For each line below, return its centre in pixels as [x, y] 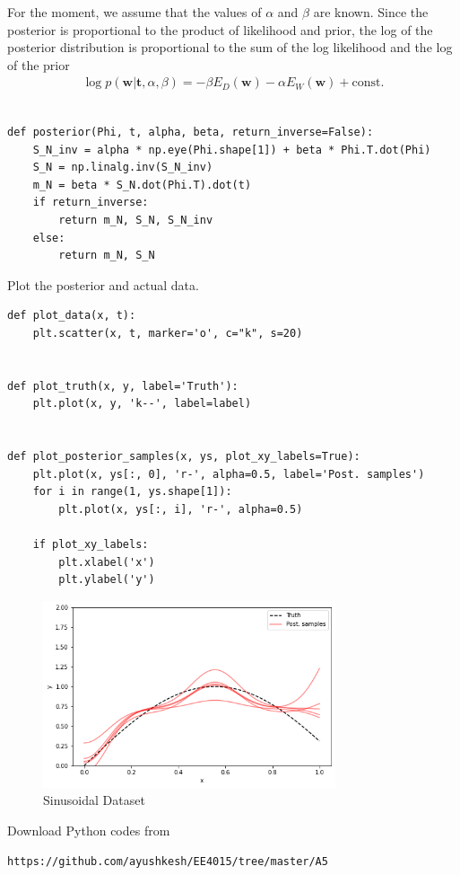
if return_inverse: [91, 203]
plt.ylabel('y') [107, 580]
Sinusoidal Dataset [94, 800]
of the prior [39, 64]
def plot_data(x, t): [72, 316]
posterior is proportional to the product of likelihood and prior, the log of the [220, 29]
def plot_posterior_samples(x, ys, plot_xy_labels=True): [184, 457]
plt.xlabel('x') [107, 562]
